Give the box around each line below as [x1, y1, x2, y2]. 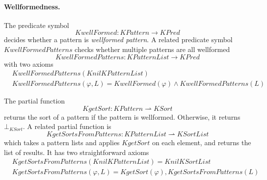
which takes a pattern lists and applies [4, 137, 120, 148]
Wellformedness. [4, 1, 60, 11]
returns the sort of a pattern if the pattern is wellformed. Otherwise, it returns [4, 111, 240, 122]
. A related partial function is [23, 121, 111, 131]
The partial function [4, 96, 65, 106]
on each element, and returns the [152, 137, 251, 148]
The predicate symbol [4, 20, 69, 30]
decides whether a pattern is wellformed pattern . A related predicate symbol [4, 34, 233, 45]
